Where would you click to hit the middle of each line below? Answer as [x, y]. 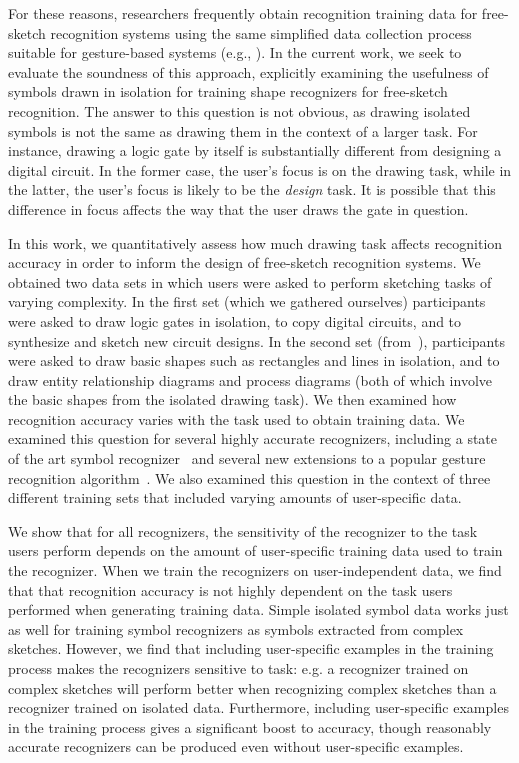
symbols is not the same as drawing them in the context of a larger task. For [243, 130]
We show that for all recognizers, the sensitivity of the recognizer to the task [243, 530]
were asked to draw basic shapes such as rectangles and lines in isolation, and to [254, 360]
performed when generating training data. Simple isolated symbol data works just [258, 609]
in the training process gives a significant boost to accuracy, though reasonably [250, 726]
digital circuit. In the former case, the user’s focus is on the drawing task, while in [260, 169]
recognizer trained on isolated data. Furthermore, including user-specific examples [258, 707]
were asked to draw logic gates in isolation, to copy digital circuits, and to [235, 320]
